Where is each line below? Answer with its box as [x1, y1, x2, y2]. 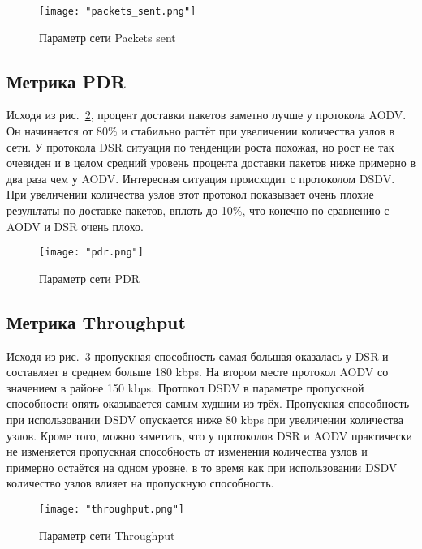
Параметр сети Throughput [39, 526, 175, 543]
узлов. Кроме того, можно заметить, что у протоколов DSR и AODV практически [6, 427, 413, 444]
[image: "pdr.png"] [39, 247, 144, 259]
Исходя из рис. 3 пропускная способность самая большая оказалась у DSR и [6, 347, 389, 364]
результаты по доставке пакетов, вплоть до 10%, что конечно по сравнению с [6, 202, 390, 219]
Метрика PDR [6, 68, 126, 93]
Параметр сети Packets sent [39, 28, 176, 45]
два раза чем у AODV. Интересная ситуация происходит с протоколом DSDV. [6, 169, 395, 187]
